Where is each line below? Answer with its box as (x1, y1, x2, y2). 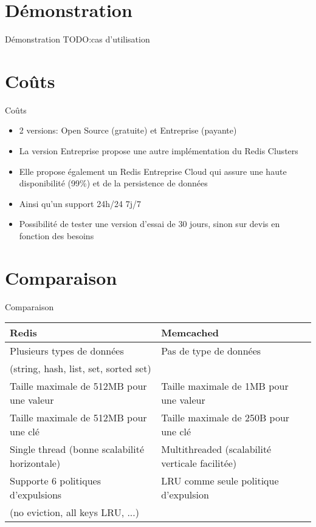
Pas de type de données (161, 344, 261, 358)
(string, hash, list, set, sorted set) (10, 361, 151, 376)
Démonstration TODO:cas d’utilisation (5, 33, 150, 46)
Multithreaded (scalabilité (161, 442, 272, 457)
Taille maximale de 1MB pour (161, 379, 289, 393)
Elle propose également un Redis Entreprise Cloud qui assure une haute (19, 165, 287, 177)
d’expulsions (10, 488, 62, 502)
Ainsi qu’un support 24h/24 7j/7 (19, 197, 141, 209)
